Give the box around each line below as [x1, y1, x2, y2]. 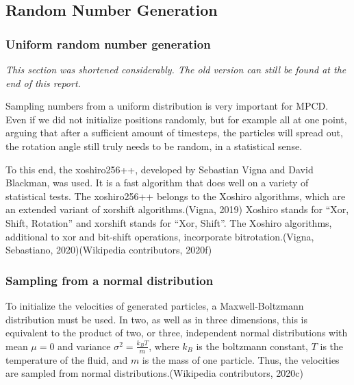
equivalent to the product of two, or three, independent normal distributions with [5, 325, 348, 340]
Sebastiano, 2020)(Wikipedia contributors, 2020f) [5, 243, 212, 257]
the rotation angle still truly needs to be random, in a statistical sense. [5, 138, 303, 153]
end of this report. [5, 75, 81, 90]
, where [149, 338, 179, 353]
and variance [58, 338, 111, 353]
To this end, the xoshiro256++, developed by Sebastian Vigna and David [5, 162, 314, 176]
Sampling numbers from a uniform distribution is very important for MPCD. [5, 99, 329, 113]
